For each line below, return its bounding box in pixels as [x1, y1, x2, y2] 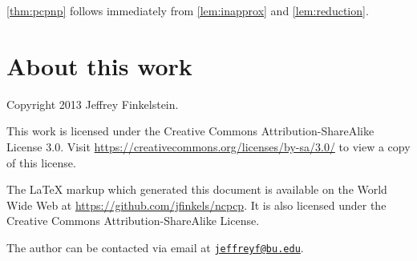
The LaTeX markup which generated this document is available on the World [6, 181, 387, 198]
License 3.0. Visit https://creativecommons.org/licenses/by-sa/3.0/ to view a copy [6, 138, 411, 155]
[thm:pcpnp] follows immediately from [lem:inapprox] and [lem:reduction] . [6, 2, 369, 18]
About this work [6, 49, 192, 82]
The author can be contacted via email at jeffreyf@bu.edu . [6, 239, 304, 255]
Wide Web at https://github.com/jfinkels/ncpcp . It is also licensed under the [6, 196, 387, 213]
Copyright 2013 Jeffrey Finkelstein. [6, 95, 179, 112]
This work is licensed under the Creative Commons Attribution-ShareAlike [6, 122, 374, 139]
